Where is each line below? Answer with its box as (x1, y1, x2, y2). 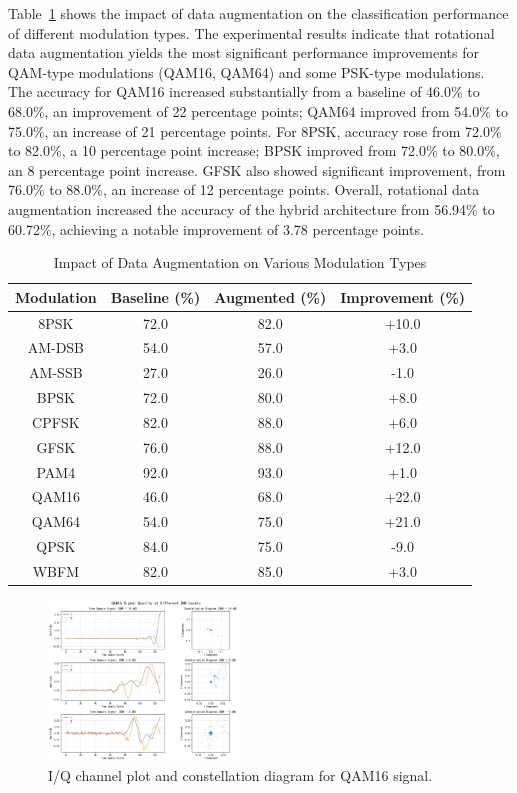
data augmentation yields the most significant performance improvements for (8, 42, 480, 63)
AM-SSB (29, 362, 83, 383)
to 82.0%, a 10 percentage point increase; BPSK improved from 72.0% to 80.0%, (8, 140, 500, 161)
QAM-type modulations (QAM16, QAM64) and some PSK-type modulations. (8, 61, 485, 82)
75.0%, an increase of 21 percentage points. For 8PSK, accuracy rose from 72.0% (8, 120, 502, 141)
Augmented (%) (214, 286, 327, 307)
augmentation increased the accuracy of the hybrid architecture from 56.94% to (8, 198, 495, 219)
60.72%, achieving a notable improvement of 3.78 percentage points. (8, 218, 424, 239)
